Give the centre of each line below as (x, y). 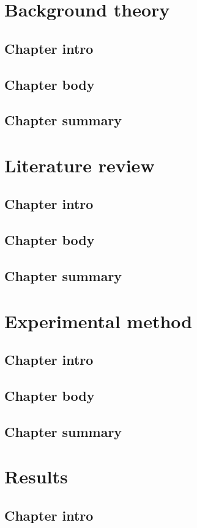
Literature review (80, 165)
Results (36, 476)
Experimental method (98, 321)
